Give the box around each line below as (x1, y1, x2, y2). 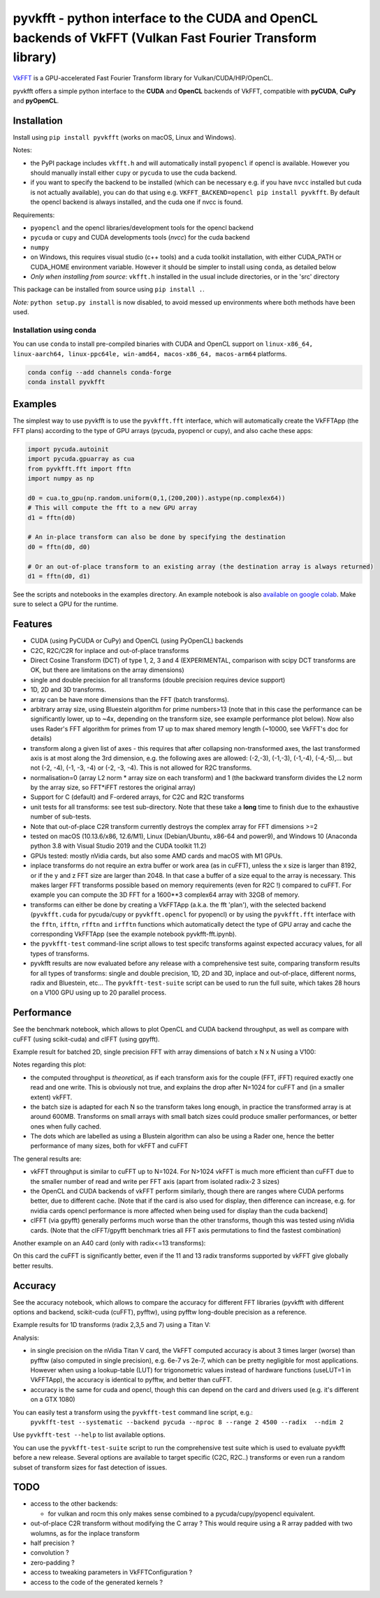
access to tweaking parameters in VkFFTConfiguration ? (30, 1568, 193, 1576)
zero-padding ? (30, 1558, 75, 1567)
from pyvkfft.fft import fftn (27, 464, 131, 473)
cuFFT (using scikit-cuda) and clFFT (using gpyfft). (13, 1034, 160, 1043)
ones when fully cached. (30, 1122, 101, 1131)
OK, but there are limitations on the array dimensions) (30, 666, 184, 674)
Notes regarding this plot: (13, 1060, 87, 1069)
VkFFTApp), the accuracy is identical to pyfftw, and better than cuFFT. (30, 1376, 233, 1384)
